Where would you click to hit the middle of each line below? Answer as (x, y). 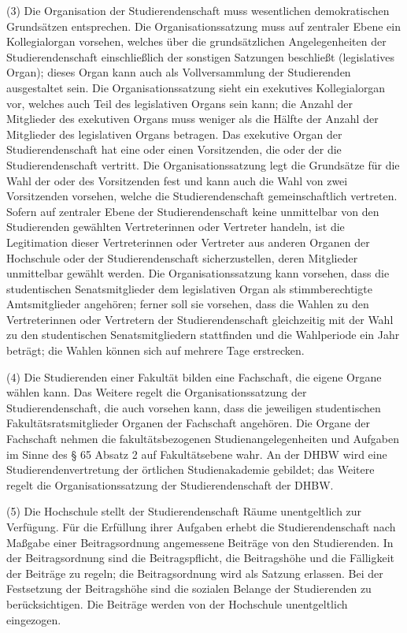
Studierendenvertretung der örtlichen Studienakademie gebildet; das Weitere (191, 469)
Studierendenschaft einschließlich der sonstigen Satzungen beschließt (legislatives (200, 56)
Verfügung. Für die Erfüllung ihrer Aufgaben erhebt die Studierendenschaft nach (201, 527)
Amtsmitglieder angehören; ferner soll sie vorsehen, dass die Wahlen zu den (188, 304)
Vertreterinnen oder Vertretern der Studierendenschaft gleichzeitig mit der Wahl (200, 319)
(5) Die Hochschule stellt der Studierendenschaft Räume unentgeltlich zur (184, 511)
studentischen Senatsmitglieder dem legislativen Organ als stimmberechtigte (189, 288)
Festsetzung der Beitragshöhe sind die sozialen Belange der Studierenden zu (189, 588)
